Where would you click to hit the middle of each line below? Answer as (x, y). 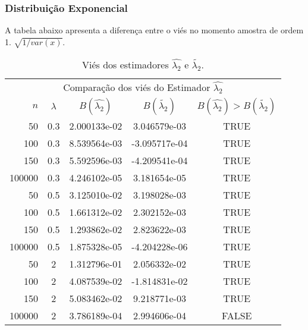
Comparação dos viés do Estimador (137, 87)
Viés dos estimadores (125, 64)
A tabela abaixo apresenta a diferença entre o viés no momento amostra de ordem (154, 30)
